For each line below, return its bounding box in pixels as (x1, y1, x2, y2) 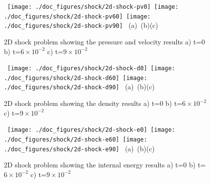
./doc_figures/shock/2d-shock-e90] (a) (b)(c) (4, 143, 155, 153)
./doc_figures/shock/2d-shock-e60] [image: (4, 136, 147, 143)
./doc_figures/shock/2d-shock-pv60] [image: (4, 13, 151, 20)
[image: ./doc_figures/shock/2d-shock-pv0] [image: (7, 3, 179, 10)
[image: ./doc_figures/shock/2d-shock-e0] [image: (7, 126, 175, 134)
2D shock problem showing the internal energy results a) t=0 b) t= (4, 160, 206, 170)
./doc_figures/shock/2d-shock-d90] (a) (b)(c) (4, 81, 155, 92)
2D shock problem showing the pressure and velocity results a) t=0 (4, 36, 205, 46)
